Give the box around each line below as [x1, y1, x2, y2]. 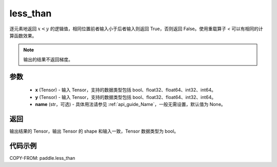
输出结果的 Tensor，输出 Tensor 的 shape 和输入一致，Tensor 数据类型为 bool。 [9, 128, 179, 134]
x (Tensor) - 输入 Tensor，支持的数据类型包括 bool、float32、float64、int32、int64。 [35, 87, 216, 93]
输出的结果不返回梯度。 [23, 56, 73, 62]
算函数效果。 [9, 32, 37, 38]
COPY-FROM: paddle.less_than [9, 155, 75, 161]
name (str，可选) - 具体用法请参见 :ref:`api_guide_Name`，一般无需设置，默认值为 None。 [35, 101, 226, 107]
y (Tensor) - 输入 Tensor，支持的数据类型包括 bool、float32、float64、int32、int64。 [35, 94, 216, 100]
